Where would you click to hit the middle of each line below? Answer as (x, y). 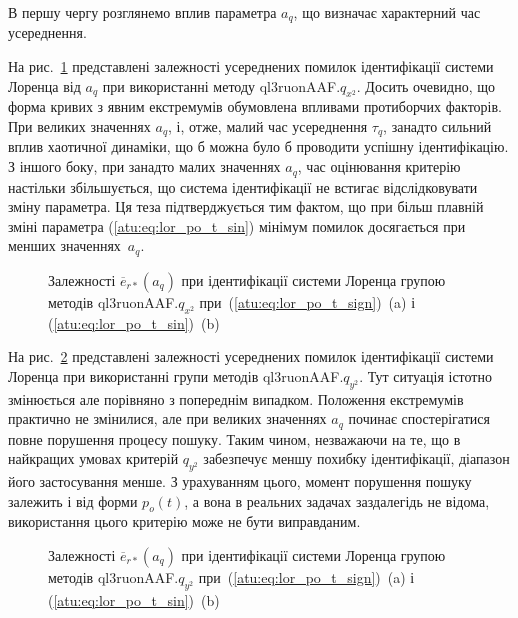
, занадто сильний (437, 126)
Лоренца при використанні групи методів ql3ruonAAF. (176, 375)
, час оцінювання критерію (379, 166)
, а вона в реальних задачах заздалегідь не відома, (337, 500)
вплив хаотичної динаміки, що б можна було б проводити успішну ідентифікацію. (258, 146)
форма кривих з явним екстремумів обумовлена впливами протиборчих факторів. (255, 106)
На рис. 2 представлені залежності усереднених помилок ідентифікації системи (251, 356)
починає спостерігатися (419, 418)
